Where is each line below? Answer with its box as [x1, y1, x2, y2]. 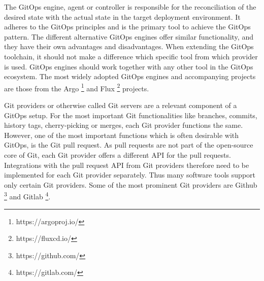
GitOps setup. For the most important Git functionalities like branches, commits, [4, 110, 257, 120]
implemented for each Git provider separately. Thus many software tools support [4, 169, 255, 180]
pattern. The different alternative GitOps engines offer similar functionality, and [4, 31, 253, 42]
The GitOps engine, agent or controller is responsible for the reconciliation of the [4, 2, 256, 12]
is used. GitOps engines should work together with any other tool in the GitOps [4, 61, 253, 72]
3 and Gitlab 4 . [4, 190, 51, 201]
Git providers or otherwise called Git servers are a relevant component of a [4, 100, 237, 110]
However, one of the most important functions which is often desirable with [4, 129, 239, 140]
